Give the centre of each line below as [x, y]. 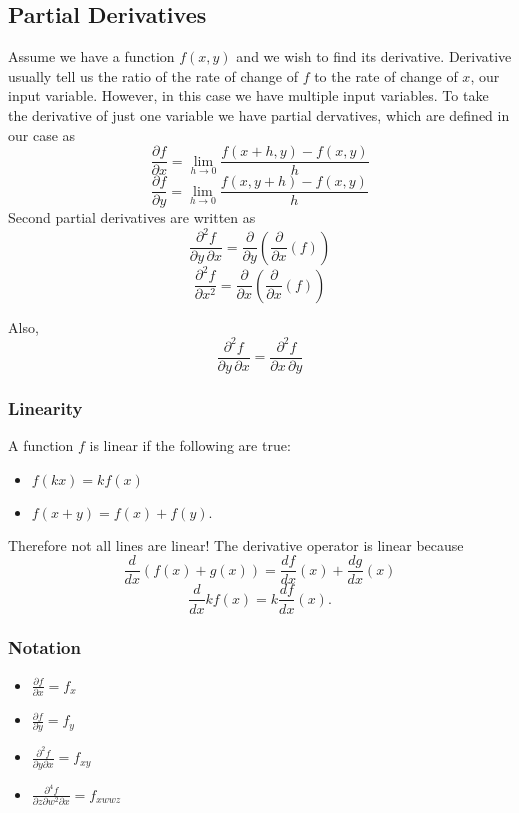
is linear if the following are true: [190, 445]
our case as [42, 134]
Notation [44, 647]
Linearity [45, 407]
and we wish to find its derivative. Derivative [374, 56]
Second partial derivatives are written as [132, 217]
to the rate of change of [386, 75]
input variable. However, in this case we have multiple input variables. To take [248, 95]
